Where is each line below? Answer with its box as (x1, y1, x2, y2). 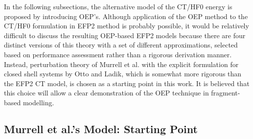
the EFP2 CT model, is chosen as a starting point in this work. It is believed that (4, 78, 250, 88)
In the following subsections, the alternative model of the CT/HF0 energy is (4, 1, 232, 11)
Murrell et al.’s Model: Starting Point (4, 121, 198, 136)
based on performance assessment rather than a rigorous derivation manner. (4, 49, 232, 59)
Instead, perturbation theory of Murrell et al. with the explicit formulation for (4, 59, 239, 69)
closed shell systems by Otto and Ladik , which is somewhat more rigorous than (4, 69, 242, 79)
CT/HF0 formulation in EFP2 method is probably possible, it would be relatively (4, 21, 249, 31)
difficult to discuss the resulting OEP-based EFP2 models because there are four (4, 30, 246, 40)
